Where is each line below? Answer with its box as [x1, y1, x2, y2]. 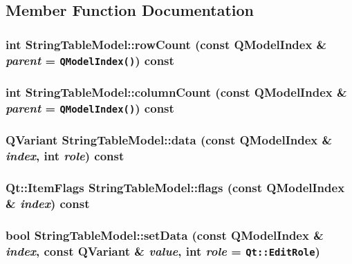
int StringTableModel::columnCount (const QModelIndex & [6, 84, 347, 101]
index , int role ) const [6, 147, 124, 164]
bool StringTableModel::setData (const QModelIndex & [6, 226, 324, 243]
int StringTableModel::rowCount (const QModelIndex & [6, 35, 327, 53]
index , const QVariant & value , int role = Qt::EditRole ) [6, 242, 320, 259]
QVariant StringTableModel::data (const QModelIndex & [6, 131, 333, 149]
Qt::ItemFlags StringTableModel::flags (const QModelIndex [6, 179, 345, 196]
